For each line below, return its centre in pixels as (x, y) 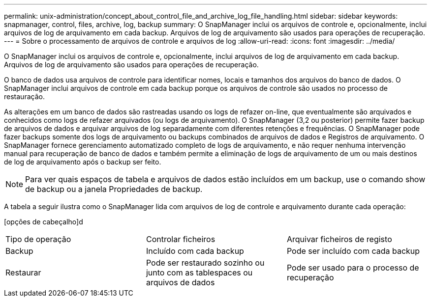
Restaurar (23, 273)
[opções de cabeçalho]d (44, 222)
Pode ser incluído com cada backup (353, 251)
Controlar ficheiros (181, 239)
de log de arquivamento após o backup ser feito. (83, 162)
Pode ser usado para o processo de (353, 268)
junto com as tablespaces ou (199, 273)
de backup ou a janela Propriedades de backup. (114, 189)
